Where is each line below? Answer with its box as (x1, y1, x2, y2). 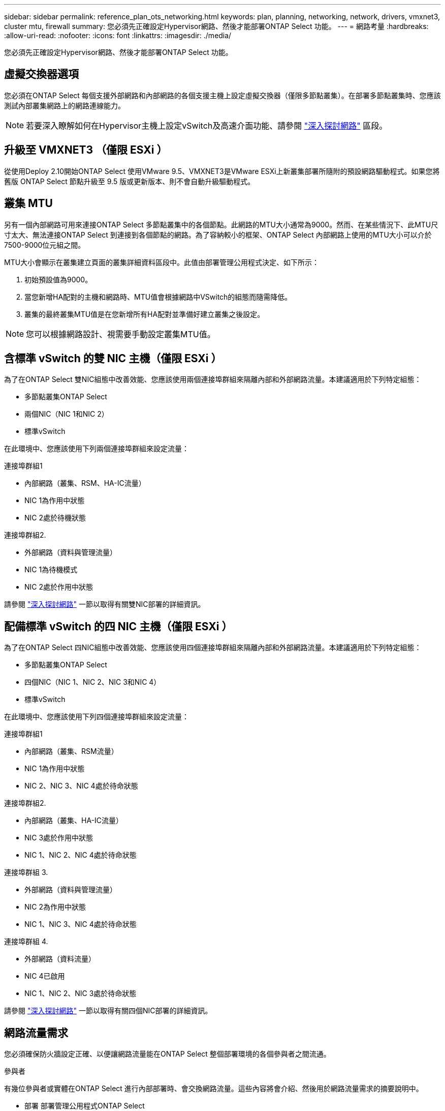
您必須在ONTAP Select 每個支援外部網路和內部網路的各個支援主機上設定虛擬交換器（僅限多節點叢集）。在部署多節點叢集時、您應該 (4, 91, 441, 100)
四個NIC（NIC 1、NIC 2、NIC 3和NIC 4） (24, 678, 161, 687)
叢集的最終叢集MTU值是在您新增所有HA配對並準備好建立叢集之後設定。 (24, 309, 265, 318)
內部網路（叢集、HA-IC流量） (24, 816, 123, 825)
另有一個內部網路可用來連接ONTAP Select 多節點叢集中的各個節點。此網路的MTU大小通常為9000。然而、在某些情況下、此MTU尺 (4, 220, 438, 229)
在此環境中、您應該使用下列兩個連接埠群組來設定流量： (4, 444, 189, 453)
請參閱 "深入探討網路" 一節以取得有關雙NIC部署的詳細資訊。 (4, 600, 205, 609)
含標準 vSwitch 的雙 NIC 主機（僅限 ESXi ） (4, 352, 222, 365)
